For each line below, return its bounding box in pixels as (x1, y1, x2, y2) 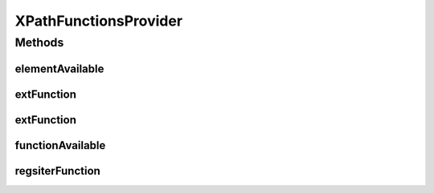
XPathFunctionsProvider (14, 12, 183, 30)
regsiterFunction (14, 164, 100, 178)
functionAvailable (14, 139, 106, 152)
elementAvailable (14, 62, 104, 75)
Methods (14, 35, 64, 50)
